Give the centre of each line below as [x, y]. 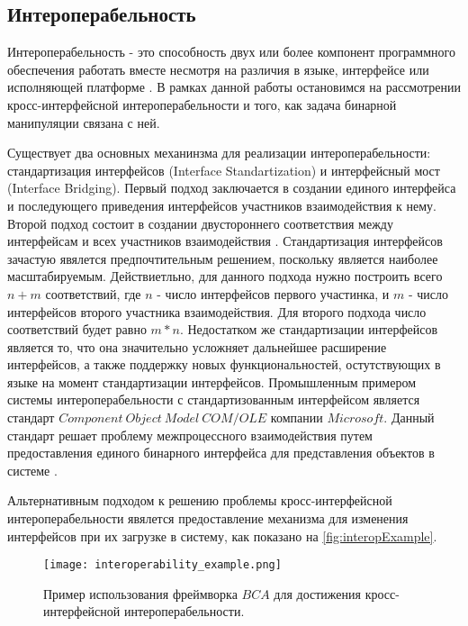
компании [297, 417]
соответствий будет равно [77, 329]
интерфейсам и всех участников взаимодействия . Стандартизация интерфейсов [225, 241]
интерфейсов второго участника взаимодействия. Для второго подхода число [217, 311]
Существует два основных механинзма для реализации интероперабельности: [219, 153]
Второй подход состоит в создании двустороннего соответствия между [200, 223]
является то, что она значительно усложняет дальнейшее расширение [197, 346]
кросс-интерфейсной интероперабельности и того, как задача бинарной [202, 104]
